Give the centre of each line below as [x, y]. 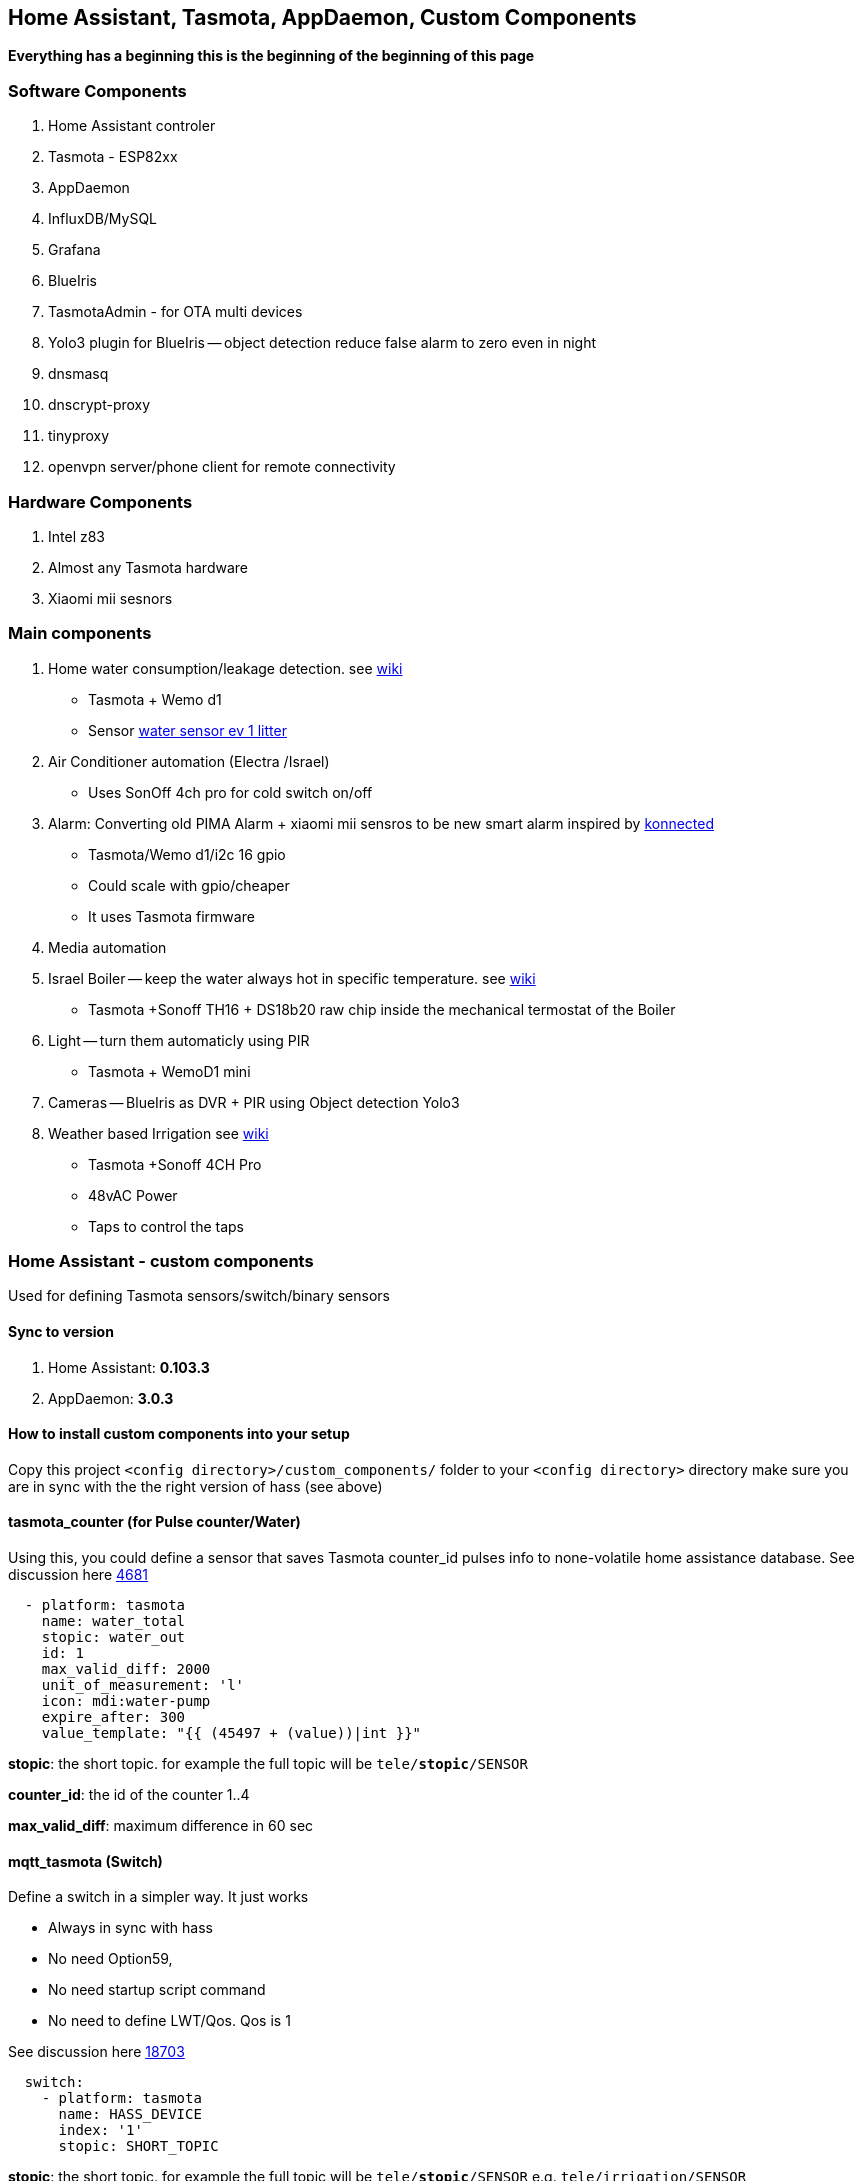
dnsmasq [78, 374]
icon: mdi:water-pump [126, 1701]
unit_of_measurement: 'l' [143, 1685]
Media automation [107, 947]
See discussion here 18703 [96, 2052]
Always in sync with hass [130, 1928]
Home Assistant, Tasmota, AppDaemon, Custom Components [322, 17]
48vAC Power [133, 1195]
